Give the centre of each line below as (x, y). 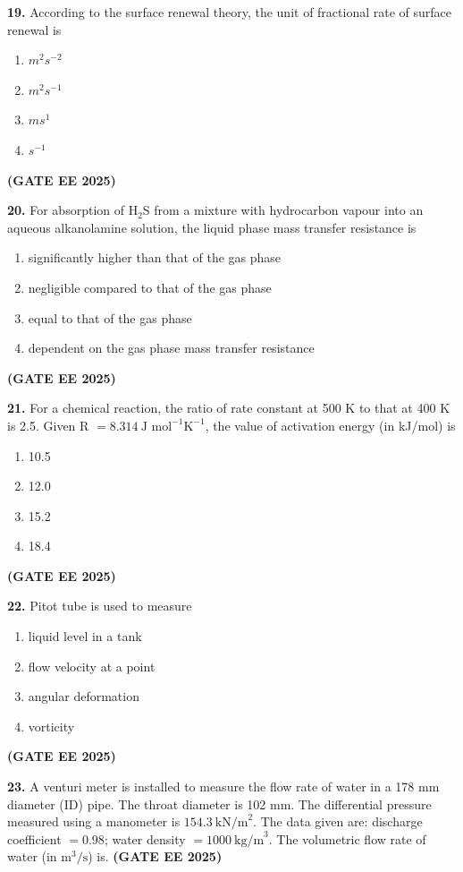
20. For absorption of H (73, 210)
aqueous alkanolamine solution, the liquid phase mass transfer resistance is (212, 227)
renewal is (34, 29)
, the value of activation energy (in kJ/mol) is (330, 425)
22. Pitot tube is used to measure (100, 606)
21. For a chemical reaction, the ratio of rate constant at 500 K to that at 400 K (229, 408)
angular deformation (84, 696)
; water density (145, 838)
